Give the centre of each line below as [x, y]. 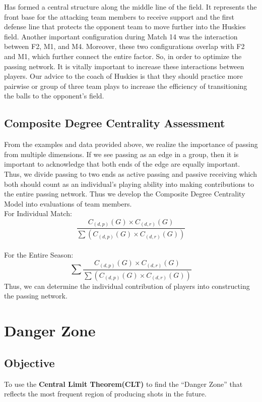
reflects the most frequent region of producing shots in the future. [105, 394]
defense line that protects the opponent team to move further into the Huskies [125, 27]
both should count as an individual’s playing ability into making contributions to [129, 184]
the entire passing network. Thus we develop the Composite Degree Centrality [125, 194]
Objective [29, 362]
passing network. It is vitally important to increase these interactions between [124, 66]
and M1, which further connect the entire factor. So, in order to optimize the [123, 56]
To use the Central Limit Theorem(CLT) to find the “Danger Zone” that [123, 384]
